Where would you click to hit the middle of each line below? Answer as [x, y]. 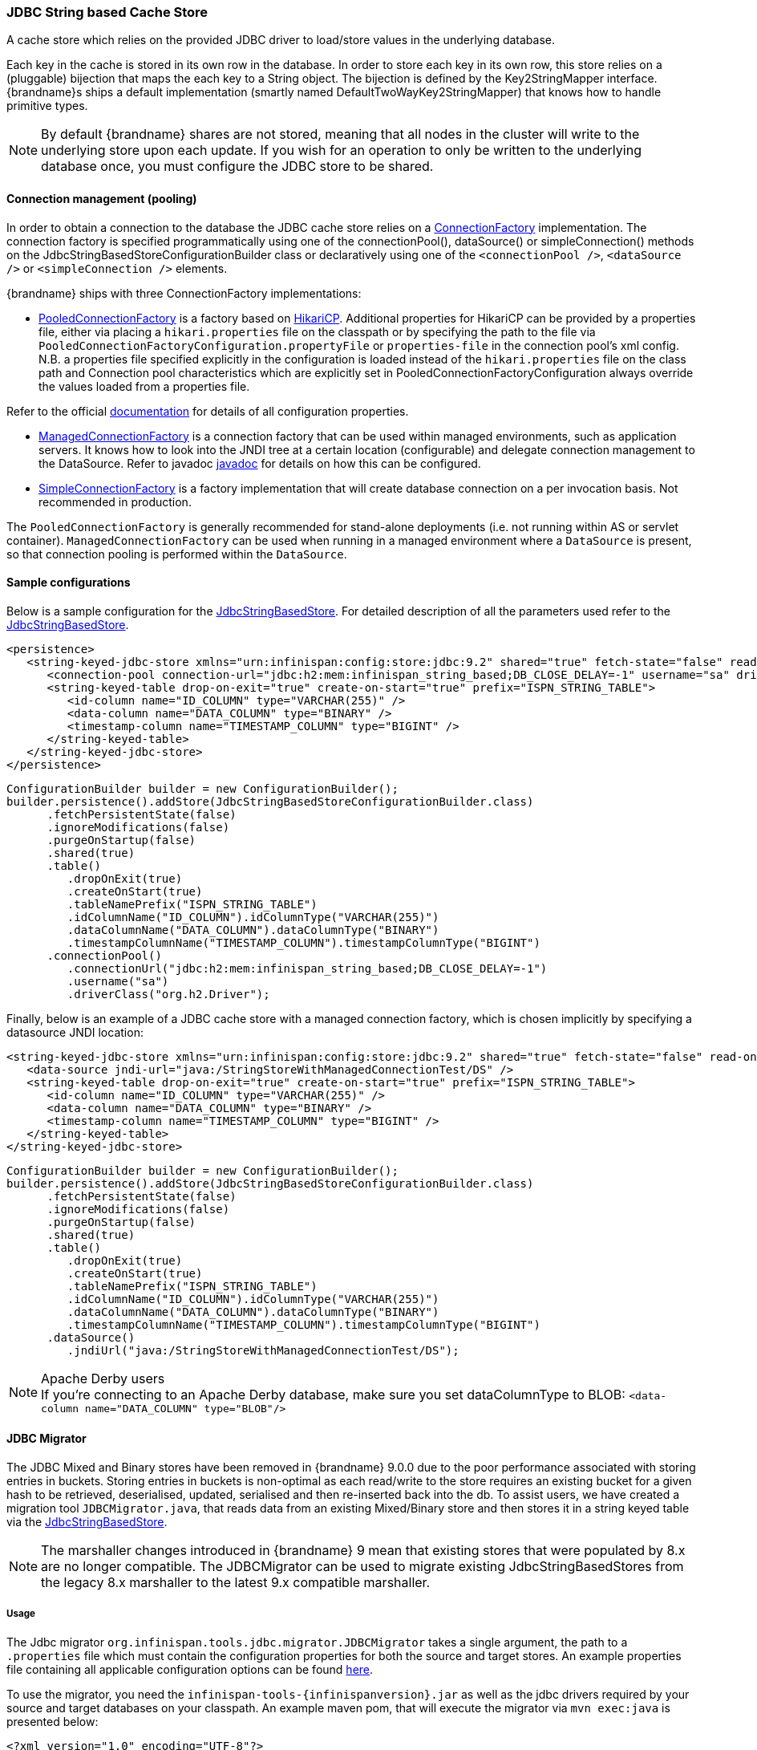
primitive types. [47, 106]
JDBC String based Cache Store [107, 12]
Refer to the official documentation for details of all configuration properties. [208, 411]
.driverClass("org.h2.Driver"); [168, 994]
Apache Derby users [103, 1378]
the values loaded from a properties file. [144, 386]
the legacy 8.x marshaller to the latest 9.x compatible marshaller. [236, 1583]
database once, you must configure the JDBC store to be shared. [237, 166]
